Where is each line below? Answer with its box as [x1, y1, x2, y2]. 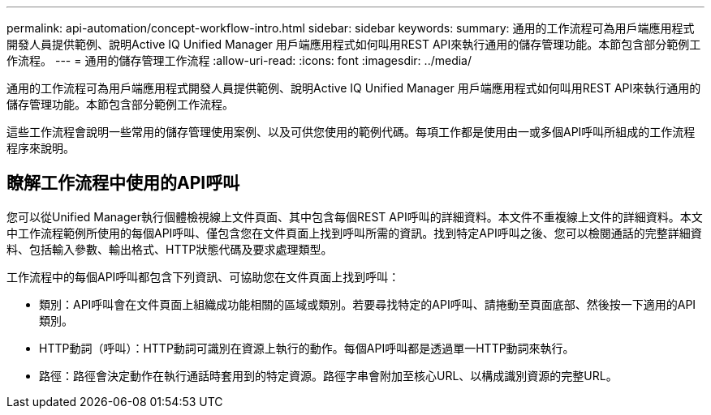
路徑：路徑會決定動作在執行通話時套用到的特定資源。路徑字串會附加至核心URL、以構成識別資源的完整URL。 [39, 368, 618, 383]
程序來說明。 [6, 141, 75, 155]
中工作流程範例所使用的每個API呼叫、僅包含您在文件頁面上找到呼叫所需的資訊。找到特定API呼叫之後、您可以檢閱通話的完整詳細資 [6, 225, 702, 240]
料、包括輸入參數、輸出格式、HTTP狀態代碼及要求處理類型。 [6, 242, 333, 256]
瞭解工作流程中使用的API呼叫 [6, 173, 240, 194]
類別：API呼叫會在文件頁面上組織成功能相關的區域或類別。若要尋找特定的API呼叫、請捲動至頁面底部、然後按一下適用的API [39, 297, 696, 311]
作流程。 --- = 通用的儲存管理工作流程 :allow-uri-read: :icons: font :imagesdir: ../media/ [6, 53, 472, 67]
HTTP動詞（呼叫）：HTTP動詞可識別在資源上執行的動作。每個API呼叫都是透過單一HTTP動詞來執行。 [39, 340, 575, 355]
